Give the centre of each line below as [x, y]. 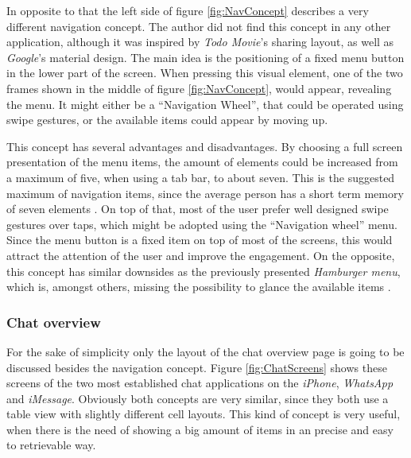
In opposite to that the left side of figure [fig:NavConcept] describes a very [188, 10]
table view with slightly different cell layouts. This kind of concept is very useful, [204, 414]
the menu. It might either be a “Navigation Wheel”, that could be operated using [205, 104]
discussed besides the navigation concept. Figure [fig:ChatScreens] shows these [197, 367]
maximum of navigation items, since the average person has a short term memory [205, 193]
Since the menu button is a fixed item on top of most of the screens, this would [200, 240]
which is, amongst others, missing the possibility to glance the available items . [199, 287]
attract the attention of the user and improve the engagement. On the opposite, [201, 255]
